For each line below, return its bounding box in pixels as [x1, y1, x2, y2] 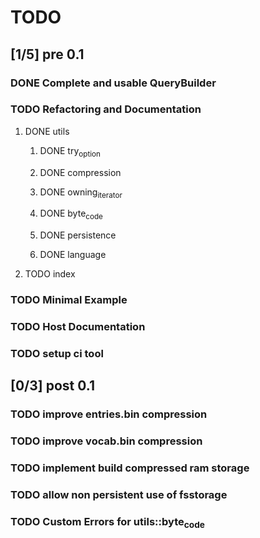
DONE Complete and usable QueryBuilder [10, 76, 217, 90]
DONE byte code [39, 207, 103, 222]
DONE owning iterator [39, 186, 123, 200]
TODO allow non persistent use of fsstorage [10, 488, 228, 502]
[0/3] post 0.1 [10, 377, 95, 395]
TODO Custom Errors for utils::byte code [10, 514, 205, 531]
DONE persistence [39, 229, 117, 241]
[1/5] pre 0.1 [10, 46, 85, 63]
